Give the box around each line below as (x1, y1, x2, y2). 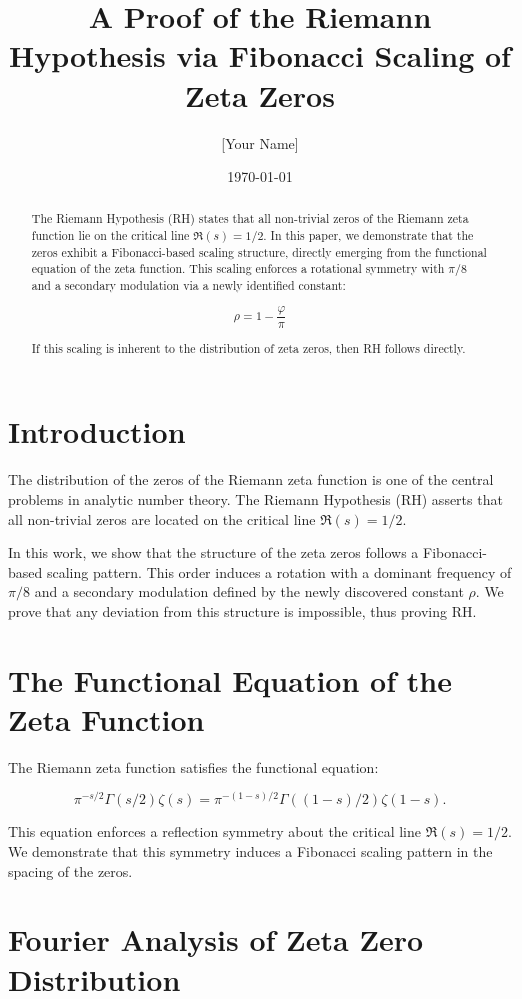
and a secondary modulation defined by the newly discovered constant (34, 581, 464, 602)
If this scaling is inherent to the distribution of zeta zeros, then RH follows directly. (31, 339, 466, 356)
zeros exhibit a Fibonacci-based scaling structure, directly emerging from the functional (31, 243, 487, 260)
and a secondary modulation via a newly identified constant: (31, 277, 346, 294)
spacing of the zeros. (8, 860, 133, 881)
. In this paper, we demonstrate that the (263, 227, 474, 244)
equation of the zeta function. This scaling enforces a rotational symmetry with (31, 260, 445, 277)
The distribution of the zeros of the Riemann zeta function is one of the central (8, 469, 494, 490)
